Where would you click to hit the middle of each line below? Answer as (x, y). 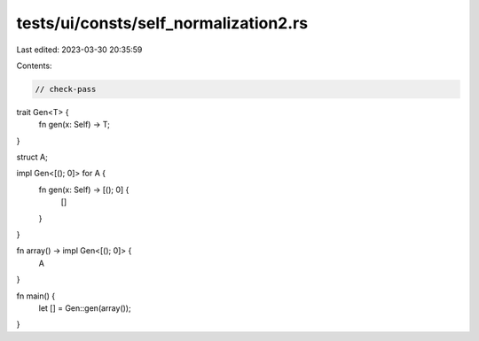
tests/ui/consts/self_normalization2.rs (162, 23)
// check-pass (66, 89)
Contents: (34, 66)
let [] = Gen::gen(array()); (85, 308)
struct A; (32, 157)
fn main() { (36, 296)
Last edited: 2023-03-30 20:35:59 (79, 50)
